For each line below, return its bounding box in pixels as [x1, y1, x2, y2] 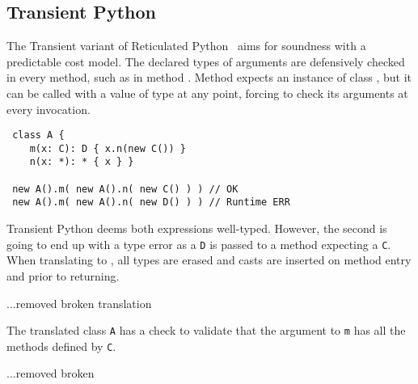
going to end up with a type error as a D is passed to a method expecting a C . [6, 235, 391, 252]
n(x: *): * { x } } [29, 156, 134, 168]
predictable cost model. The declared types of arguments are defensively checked [6, 53, 405, 70]
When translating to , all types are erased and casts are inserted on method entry [6, 251, 412, 268]
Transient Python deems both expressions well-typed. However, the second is [6, 220, 387, 237]
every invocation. [6, 100, 91, 117]
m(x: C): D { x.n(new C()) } [29, 142, 186, 154]
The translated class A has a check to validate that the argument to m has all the [6, 322, 406, 339]
